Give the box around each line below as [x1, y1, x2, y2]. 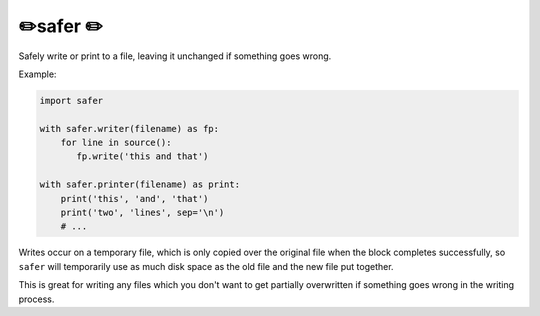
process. [18, 293, 55, 305]
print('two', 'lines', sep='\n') [60, 207, 225, 219]
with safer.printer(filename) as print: [39, 179, 240, 190]
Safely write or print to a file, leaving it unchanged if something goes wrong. [18, 50, 332, 62]
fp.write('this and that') [76, 151, 209, 162]
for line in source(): [60, 137, 172, 149]
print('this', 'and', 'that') [60, 193, 209, 204]
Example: [18, 68, 57, 80]
